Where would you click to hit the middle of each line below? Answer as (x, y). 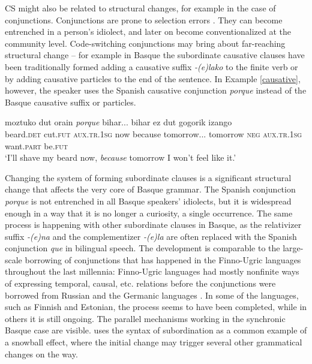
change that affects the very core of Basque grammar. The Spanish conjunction (150, 189)
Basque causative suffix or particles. (70, 102)
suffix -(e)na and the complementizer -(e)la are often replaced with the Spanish (151, 236)
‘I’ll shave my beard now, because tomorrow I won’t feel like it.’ (121, 157)
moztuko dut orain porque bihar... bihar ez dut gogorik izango (118, 122)
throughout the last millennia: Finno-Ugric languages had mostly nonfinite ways (152, 271)
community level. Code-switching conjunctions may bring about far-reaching (145, 43)
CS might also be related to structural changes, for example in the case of (140, 8)
